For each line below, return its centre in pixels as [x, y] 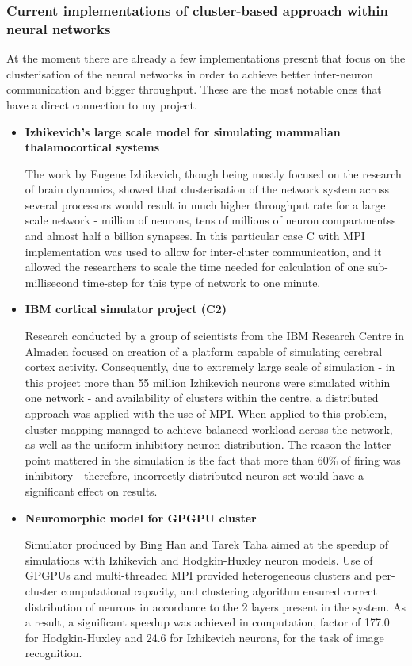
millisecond [52, 282]
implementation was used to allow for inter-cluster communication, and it [203, 251]
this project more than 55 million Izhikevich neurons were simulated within [208, 382]
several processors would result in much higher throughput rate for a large [205, 204]
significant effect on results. [91, 490]
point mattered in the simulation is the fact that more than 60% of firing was [213, 459]
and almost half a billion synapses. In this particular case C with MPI [195, 236]
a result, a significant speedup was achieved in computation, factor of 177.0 [207, 622]
